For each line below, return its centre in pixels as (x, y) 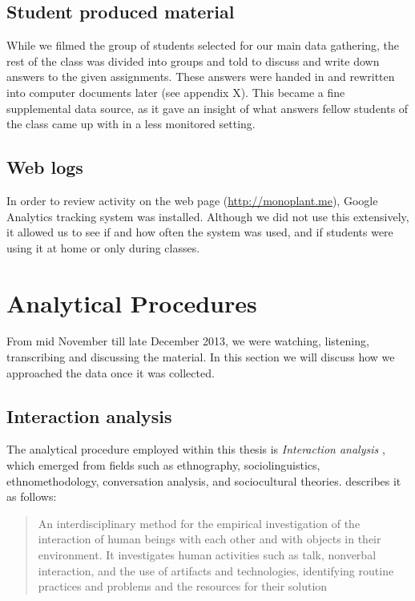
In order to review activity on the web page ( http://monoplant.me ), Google (192, 200)
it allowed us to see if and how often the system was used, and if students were (200, 232)
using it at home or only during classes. (103, 247)
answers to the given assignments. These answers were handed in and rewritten (201, 77)
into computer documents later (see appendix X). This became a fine (176, 92)
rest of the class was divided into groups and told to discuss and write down (193, 61)
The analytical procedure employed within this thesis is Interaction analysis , (196, 449)
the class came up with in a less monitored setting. (131, 124)
